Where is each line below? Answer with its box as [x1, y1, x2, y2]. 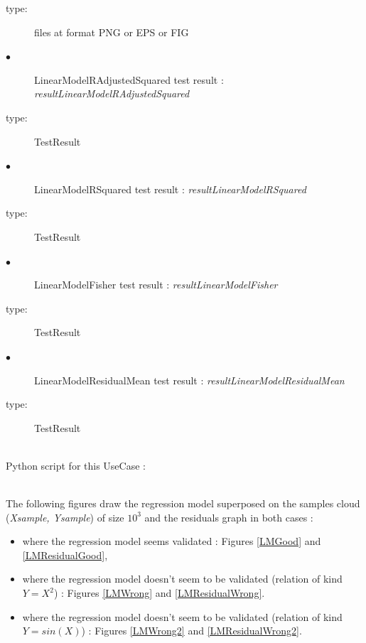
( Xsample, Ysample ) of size [6, 509, 124, 524]
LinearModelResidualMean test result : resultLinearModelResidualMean [34, 372, 345, 387]
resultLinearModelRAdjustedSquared [34, 86, 190, 101]
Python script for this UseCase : [6, 458, 146, 472]
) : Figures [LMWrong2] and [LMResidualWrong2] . [81, 623, 302, 638]
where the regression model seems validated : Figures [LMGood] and [22, 534, 321, 549]
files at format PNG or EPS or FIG [34, 24, 189, 39]
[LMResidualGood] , [22, 547, 108, 562]
